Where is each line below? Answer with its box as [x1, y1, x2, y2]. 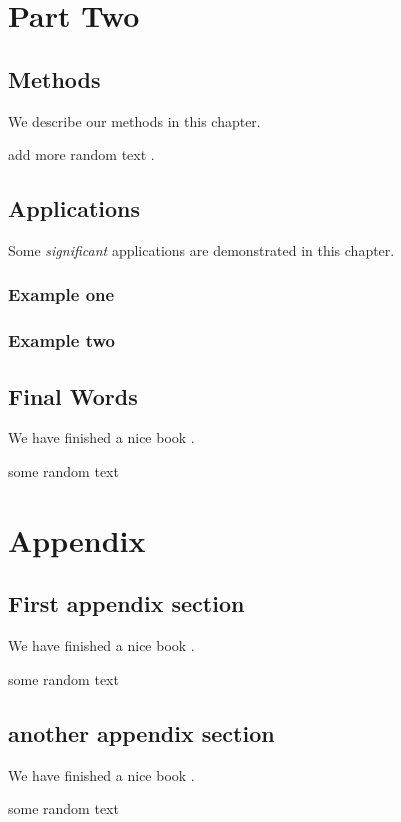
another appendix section [8, 717, 275, 748]
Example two [8, 328, 115, 353]
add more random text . [8, 144, 155, 165]
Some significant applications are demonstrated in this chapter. [8, 239, 395, 260]
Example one [8, 282, 115, 307]
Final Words [8, 380, 138, 411]
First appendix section [8, 588, 245, 619]
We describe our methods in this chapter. [8, 110, 261, 131]
